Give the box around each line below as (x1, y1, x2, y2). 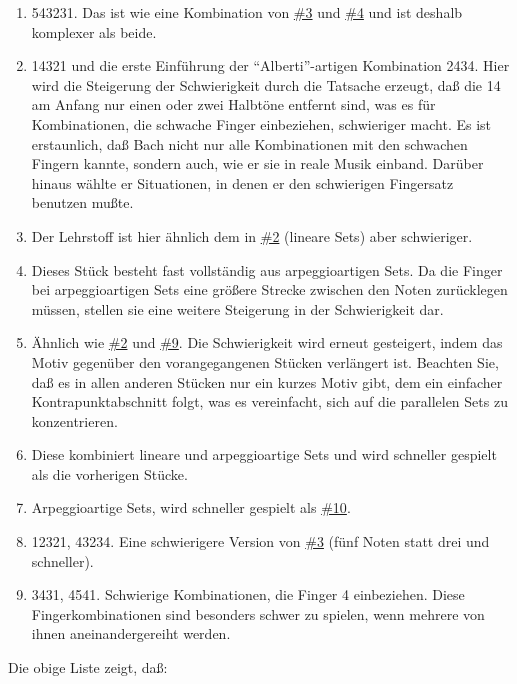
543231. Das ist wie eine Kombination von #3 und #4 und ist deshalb (31, 2, 463, 22)
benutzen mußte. (31, 192, 134, 213)
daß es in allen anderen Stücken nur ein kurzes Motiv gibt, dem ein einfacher (31, 371, 503, 392)
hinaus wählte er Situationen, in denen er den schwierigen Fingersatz (31, 172, 454, 193)
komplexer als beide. (31, 21, 157, 42)
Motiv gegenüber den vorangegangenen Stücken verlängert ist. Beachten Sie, (31, 351, 499, 372)
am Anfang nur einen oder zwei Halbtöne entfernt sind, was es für (31, 94, 436, 115)
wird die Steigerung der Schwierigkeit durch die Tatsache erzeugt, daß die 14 (31, 74, 501, 95)
